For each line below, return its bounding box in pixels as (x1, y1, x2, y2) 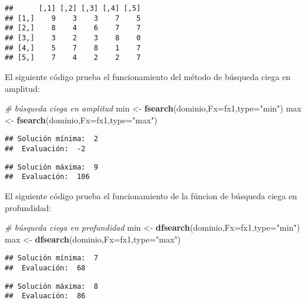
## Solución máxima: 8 (5, 282, 98, 291)
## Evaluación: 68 (5, 263, 86, 272)
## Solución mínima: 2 (5, 135, 98, 143)
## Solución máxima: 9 (5, 162, 98, 171)
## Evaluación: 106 (5, 173, 90, 181)
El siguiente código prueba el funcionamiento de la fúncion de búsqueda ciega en (5, 189, 297, 202)
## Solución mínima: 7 (5, 254, 98, 263)
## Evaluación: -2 (5, 144, 86, 153)
